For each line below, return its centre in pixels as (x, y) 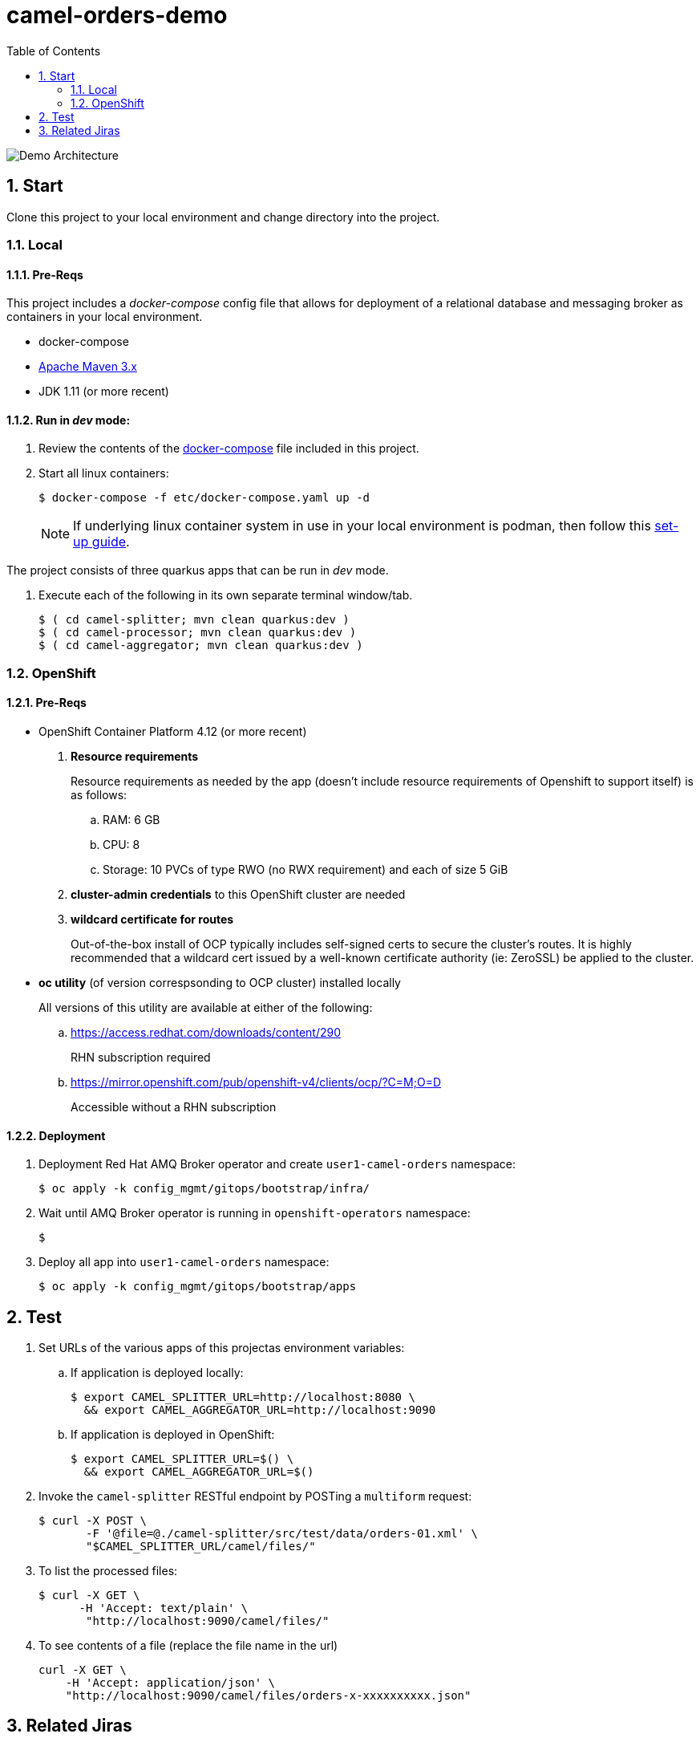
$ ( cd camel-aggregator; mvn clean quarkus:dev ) (201, 646)
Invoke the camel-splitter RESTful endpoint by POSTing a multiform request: (255, 1496)
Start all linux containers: (104, 473)
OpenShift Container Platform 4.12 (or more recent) (173, 731)
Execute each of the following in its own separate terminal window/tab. (226, 595)
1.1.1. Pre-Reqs (45, 274)
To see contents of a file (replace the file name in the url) (188, 1646)
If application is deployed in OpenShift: (173, 1435)
